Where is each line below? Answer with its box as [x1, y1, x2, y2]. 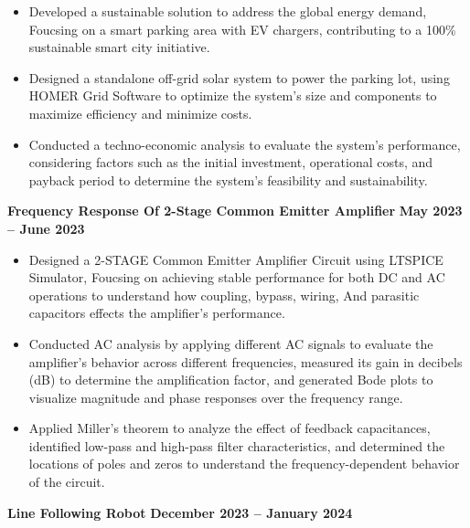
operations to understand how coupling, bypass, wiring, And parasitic [28, 285, 420, 304]
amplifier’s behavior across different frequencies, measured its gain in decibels [28, 352, 463, 371]
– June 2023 [7, 218, 85, 238]
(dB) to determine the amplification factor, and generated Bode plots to [28, 370, 433, 389]
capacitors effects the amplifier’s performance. [28, 303, 285, 322]
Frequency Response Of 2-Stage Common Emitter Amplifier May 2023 [7, 201, 463, 220]
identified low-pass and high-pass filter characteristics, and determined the [28, 436, 445, 455]
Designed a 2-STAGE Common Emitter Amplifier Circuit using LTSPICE [28, 249, 443, 269]
